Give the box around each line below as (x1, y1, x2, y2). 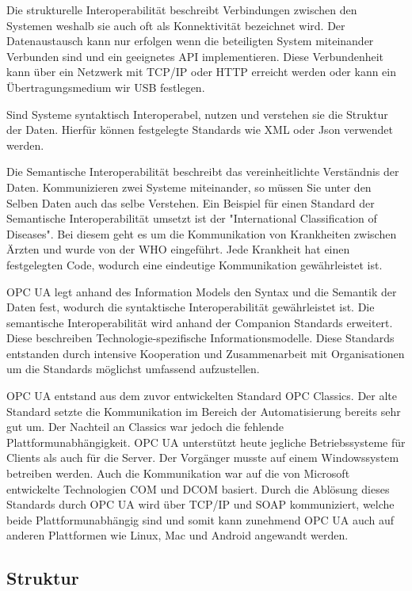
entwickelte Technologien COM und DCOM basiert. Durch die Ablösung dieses (6, 480, 390, 497)
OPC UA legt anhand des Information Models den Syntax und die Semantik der (6, 283, 397, 299)
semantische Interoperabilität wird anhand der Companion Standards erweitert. (6, 314, 393, 330)
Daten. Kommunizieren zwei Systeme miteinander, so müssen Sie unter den (6, 178, 372, 195)
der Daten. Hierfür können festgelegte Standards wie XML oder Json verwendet (6, 121, 393, 138)
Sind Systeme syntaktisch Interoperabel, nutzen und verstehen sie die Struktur (6, 105, 388, 122)
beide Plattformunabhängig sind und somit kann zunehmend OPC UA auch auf (6, 511, 395, 528)
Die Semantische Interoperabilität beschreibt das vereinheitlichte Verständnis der (6, 163, 399, 180)
